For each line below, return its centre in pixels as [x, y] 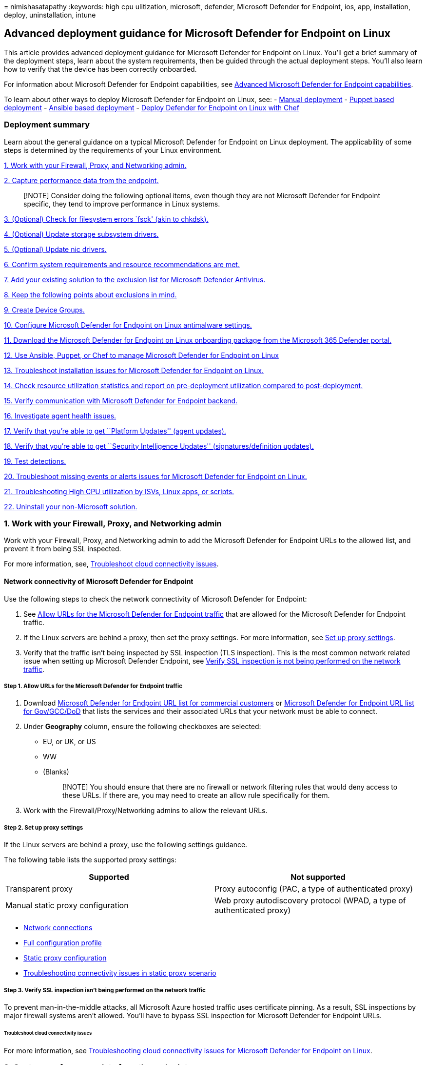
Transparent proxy [39, 889]
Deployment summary [47, 125]
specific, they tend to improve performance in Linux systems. [122, 204]
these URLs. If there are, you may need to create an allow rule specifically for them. [196, 795]
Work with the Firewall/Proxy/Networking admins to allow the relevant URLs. [145, 811]
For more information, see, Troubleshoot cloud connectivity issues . [111, 564]
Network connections [58, 928]
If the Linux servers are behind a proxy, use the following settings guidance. [126, 845]
